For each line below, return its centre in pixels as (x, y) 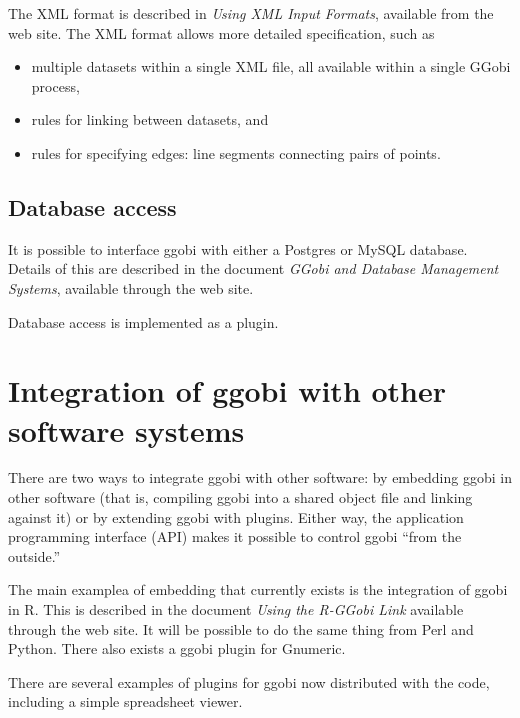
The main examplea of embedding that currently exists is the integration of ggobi (258, 589)
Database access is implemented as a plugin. (143, 321)
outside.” (34, 555)
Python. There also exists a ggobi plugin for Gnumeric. (177, 648)
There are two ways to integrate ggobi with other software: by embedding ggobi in (260, 477)
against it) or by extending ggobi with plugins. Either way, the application (236, 516)
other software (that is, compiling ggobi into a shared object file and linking (240, 497)
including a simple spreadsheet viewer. (125, 701)
